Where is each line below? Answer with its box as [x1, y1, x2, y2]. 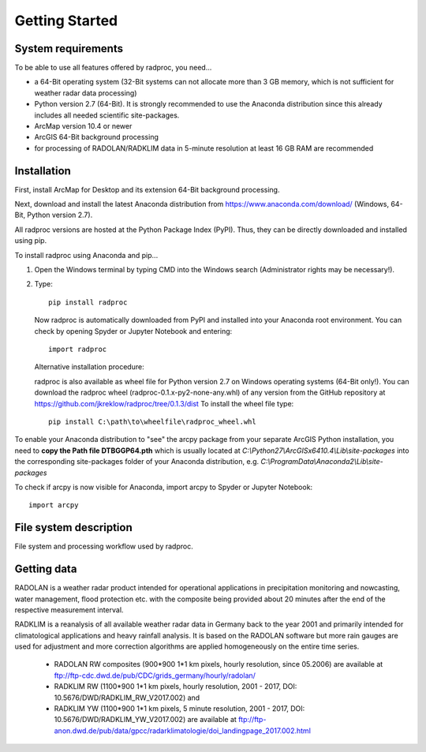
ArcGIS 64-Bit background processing [34, 133, 159, 142]
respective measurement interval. [14, 604, 124, 615]
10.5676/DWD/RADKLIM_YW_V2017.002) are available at [54, 715, 237, 724]
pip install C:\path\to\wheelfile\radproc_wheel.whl [48, 417, 256, 426]
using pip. [14, 236, 47, 245]
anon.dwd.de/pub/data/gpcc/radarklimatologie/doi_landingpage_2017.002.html [54, 726, 312, 735]
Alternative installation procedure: [34, 362, 145, 372]
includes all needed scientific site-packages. [34, 110, 180, 120]
